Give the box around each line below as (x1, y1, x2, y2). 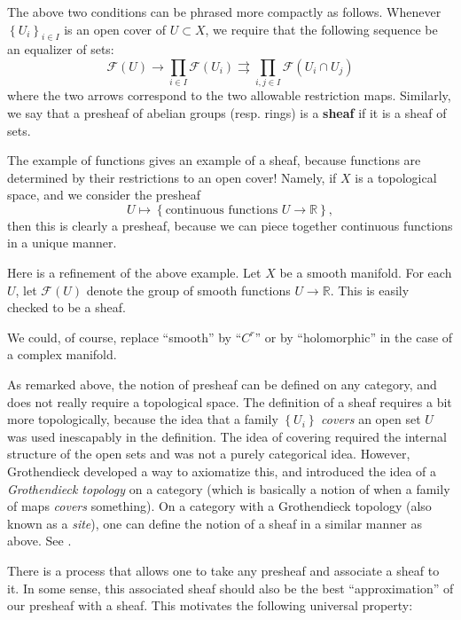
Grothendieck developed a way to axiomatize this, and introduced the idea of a (7, 462, 437, 480)
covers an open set (321, 410, 421, 428)
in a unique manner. (7, 233, 117, 252)
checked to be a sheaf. (7, 298, 126, 317)
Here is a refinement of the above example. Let (7, 263, 262, 282)
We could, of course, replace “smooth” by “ (7, 327, 242, 346)
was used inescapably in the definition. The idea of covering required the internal (7, 427, 447, 445)
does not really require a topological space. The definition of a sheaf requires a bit (7, 392, 452, 411)
